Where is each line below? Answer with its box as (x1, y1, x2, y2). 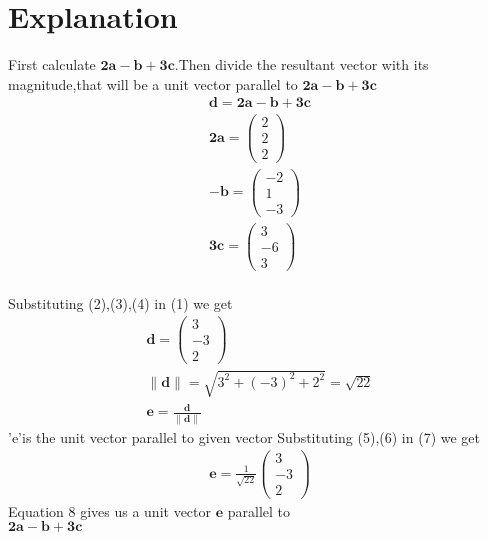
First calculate (8, 54, 96, 75)
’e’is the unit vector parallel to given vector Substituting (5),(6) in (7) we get (8, 426, 480, 447)
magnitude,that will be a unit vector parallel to (8, 73, 298, 94)
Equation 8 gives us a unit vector (8, 500, 211, 521)
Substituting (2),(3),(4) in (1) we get (8, 292, 233, 313)
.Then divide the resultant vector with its (174, 54, 429, 75)
